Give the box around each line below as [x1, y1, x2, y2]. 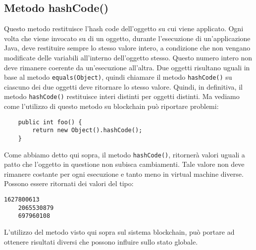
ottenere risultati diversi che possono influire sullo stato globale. [4, 236, 198, 247]
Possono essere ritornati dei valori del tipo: [4, 178, 134, 189]
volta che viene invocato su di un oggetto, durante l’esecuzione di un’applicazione [4, 33, 251, 43]
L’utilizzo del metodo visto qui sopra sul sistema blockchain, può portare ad [4, 227, 235, 237]
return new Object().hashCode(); [32, 127, 143, 134]
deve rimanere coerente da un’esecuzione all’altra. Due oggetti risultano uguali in [4, 62, 250, 72]
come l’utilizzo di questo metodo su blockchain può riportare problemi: [4, 101, 219, 111]
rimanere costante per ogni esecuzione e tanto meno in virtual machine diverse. [4, 168, 244, 179]
